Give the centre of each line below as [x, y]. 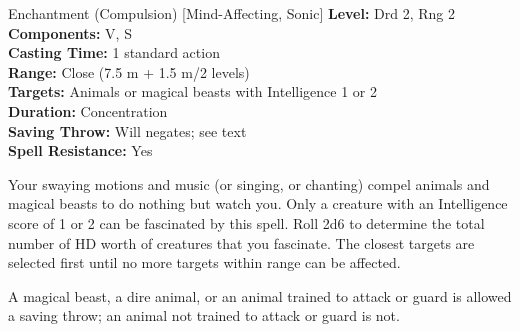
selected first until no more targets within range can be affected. [204, 262]
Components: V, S [70, 32]
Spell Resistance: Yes [80, 150]
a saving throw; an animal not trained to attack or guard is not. [204, 315]
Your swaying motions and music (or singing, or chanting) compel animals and [249, 183]
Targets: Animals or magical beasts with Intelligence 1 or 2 [192, 91]
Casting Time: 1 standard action [114, 52]
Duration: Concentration [88, 110]
